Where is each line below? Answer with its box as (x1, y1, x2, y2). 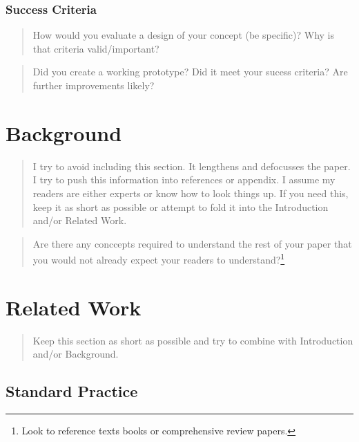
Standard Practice (6, 380, 138, 402)
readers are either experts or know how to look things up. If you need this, (32, 185, 349, 200)
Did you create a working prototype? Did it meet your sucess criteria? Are (32, 64, 348, 79)
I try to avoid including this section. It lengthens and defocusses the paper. (32, 158, 351, 173)
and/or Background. (32, 347, 119, 361)
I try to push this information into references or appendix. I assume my (32, 172, 336, 187)
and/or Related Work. (32, 213, 127, 228)
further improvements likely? (32, 78, 155, 92)
